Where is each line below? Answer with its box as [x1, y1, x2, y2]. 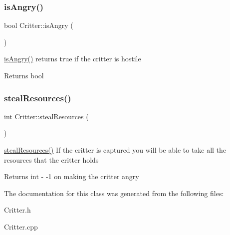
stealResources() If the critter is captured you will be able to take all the [4, 145, 227, 155]
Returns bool [4, 70, 44, 80]
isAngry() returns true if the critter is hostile [4, 53, 141, 64]
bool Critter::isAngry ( [4, 20, 73, 30]
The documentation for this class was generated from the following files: [4, 188, 224, 198]
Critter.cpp [4, 221, 38, 232]
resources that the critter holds [4, 154, 99, 165]
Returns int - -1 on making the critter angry [4, 171, 139, 182]
